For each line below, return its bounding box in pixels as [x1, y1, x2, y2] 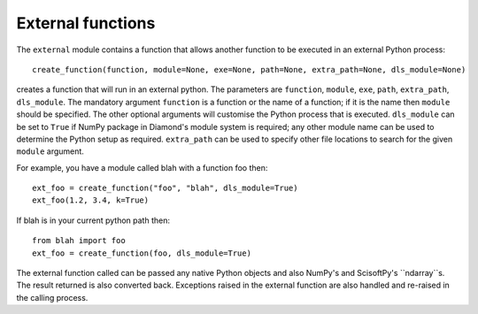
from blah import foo [32, 235, 126, 246]
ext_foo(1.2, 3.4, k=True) [32, 195, 150, 205]
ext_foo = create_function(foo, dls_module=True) [32, 248, 252, 258]
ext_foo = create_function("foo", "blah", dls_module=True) [32, 183, 298, 194]
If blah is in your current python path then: [16, 215, 170, 226]
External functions [16, 13, 156, 33]
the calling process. [16, 292, 89, 303]
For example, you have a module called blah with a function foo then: [16, 162, 268, 172]
